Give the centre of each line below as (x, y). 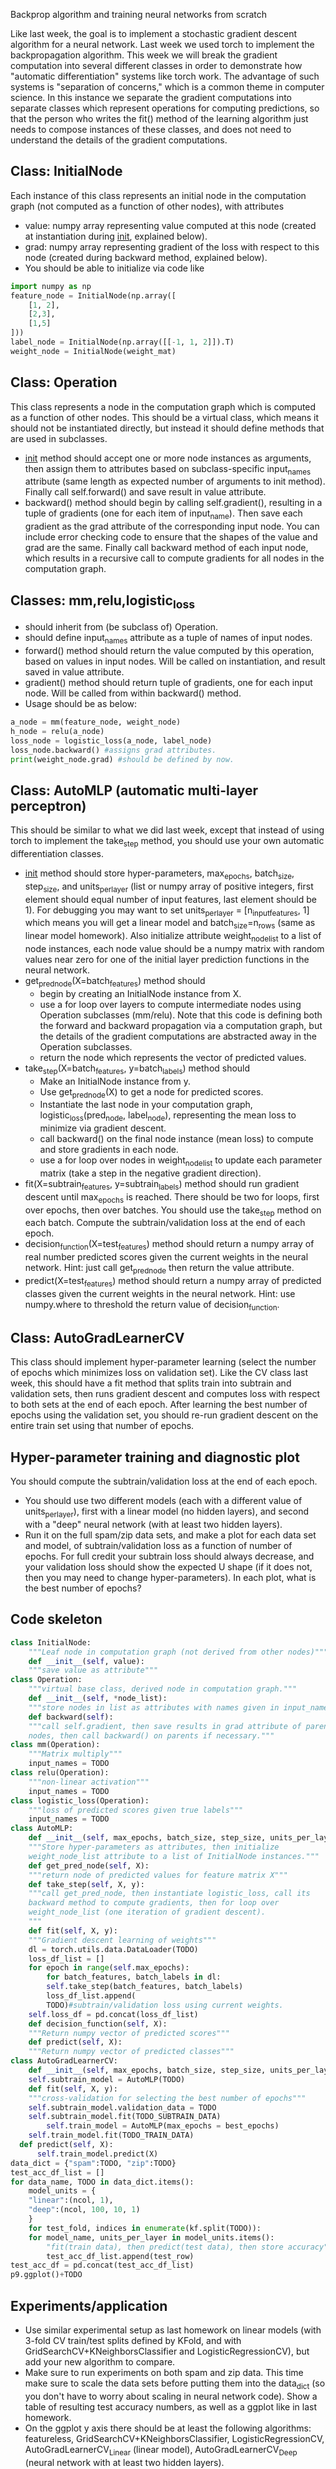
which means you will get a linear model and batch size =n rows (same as (170, 924)
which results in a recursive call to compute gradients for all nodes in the (174, 558)
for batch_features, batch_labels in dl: (134, 1977)
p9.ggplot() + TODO (46, 2275)
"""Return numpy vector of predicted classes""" (131, 2052)
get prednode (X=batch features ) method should (115, 981)
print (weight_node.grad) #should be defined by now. (122, 759)
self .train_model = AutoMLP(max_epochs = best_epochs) (163, 2126)
